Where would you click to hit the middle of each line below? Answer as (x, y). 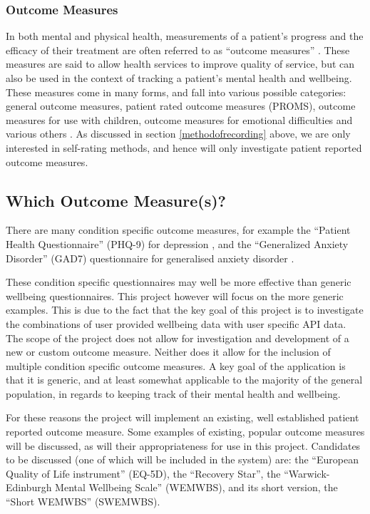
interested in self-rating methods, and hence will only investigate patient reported (184, 147)
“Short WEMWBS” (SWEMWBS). (83, 502)
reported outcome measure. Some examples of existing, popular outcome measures (185, 432)
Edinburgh (29, 487)
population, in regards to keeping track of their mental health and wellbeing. (173, 393)
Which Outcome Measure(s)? (116, 200)
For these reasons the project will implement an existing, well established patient (183, 417)
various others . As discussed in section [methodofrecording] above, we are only (178, 134)
